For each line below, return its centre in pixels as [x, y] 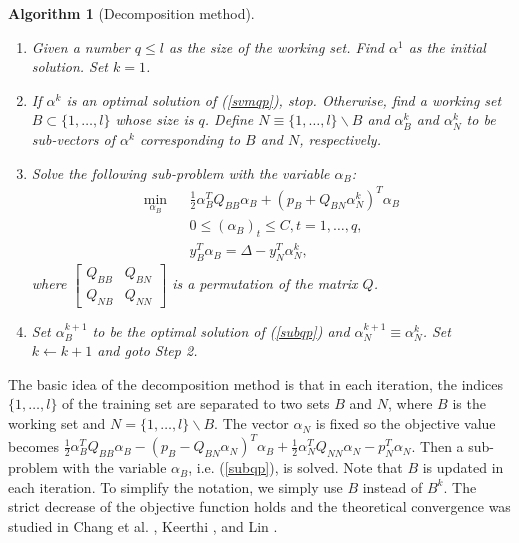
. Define [229, 119]
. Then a [437, 445]
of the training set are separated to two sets [196, 403]
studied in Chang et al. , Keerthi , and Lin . [143, 525]
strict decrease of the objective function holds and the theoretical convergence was [259, 506]
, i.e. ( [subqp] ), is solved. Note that [295, 467]
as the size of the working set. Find [276, 46]
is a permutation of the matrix [265, 283]
